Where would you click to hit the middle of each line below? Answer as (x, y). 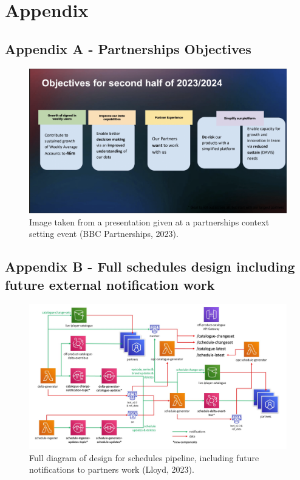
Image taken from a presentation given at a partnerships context (149, 221)
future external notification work (110, 284)
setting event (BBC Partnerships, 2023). (104, 234)
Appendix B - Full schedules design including (150, 266)
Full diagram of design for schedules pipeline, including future (144, 457)
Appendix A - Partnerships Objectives (128, 48)
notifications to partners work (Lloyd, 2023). (112, 469)
